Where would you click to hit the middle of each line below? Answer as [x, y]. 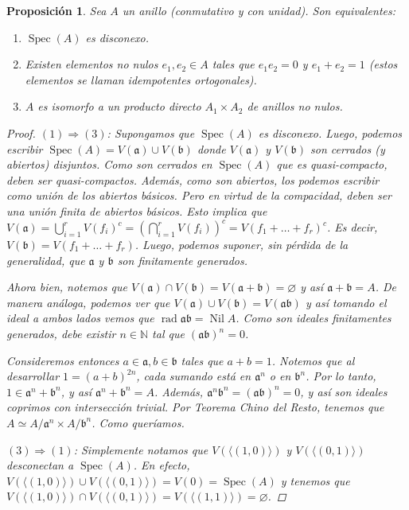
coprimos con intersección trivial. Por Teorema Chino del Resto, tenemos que [195, 407]
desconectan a [40, 465]
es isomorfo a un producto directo [119, 106]
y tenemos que [315, 480]
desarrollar [33, 376]
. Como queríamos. [138, 422]
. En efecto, [162, 465]
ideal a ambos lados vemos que [80, 318]
